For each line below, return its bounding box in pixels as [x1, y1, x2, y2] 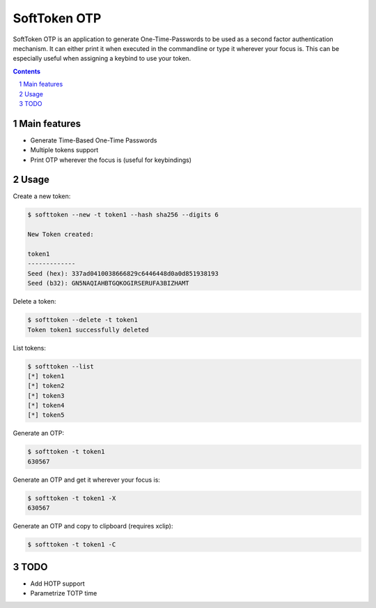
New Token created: [27, 230, 94, 239]
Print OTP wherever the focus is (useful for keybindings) [30, 156, 191, 164]
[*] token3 [27, 392, 65, 399]
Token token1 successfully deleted [27, 325, 149, 334]
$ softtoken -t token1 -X [27, 494, 116, 502]
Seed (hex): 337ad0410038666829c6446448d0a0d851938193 [27, 269, 219, 277]
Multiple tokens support [30, 146, 99, 154]
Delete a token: [13, 297, 56, 306]
